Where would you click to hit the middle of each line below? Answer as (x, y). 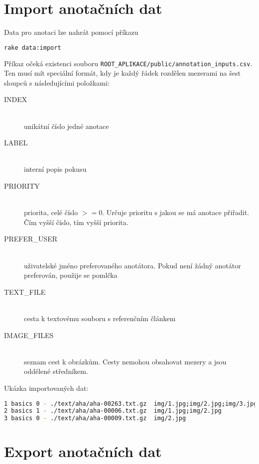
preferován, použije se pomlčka (71, 275)
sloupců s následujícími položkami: (57, 82)
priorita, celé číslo (51, 212)
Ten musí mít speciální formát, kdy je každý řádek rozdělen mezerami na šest (122, 73)
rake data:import (33, 48)
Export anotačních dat (83, 451)
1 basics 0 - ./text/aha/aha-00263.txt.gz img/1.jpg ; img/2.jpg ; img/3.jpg (131, 404)
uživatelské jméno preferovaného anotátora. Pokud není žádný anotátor (132, 265)
